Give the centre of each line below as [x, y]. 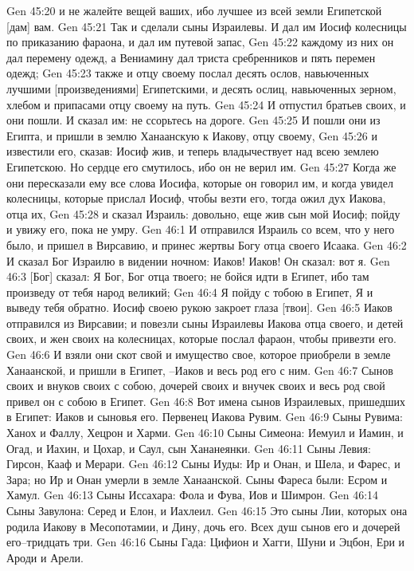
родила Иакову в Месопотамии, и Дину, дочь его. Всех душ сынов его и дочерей [203, 526]
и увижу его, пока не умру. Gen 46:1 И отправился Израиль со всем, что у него [201, 229]
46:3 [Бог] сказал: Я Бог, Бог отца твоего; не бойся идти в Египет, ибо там [188, 276]
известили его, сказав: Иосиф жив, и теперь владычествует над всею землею [193, 151]
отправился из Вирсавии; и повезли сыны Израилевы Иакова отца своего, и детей [205, 323]
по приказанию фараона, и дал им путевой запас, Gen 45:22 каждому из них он [200, 42]
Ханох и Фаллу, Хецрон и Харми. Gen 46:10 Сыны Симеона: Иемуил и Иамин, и [205, 433]
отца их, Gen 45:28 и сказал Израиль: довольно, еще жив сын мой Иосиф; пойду [203, 213]
